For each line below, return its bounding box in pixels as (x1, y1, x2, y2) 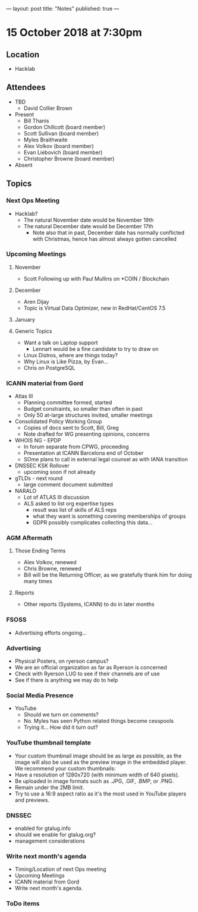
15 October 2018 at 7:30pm (6, 26, 143, 39)
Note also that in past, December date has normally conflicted (32, 229, 185, 236)
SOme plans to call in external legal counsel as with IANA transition (23, 456, 188, 463)
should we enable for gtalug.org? (14, 831, 96, 838)
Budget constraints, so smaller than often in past (23, 405, 143, 413)
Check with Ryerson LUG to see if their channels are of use (14, 670, 160, 677)
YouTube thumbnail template (6, 738, 91, 747)
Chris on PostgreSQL (23, 364, 76, 371)
